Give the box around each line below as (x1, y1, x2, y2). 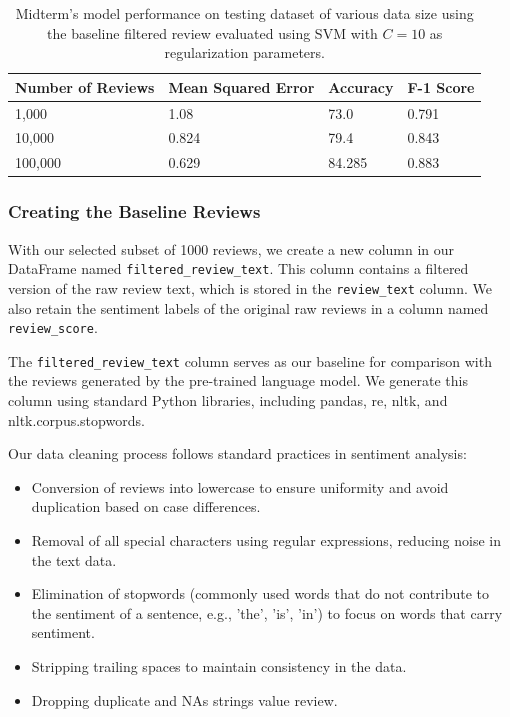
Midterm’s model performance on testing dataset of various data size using (15, 3, 474, 23)
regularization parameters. (164, 42, 325, 63)
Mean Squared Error (168, 76, 315, 97)
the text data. (31, 549, 117, 570)
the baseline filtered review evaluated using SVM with (47, 22, 378, 43)
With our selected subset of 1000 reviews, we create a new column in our (8, 238, 455, 259)
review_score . (8, 317, 98, 338)
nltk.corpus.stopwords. (8, 409, 145, 430)
